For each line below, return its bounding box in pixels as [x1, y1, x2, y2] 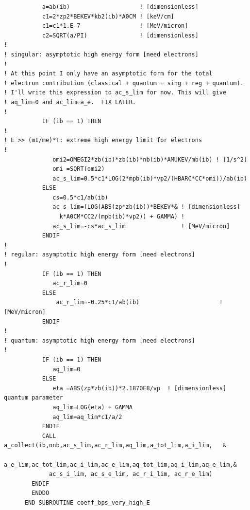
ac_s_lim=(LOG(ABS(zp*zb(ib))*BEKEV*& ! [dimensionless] [52, 203, 240, 211]
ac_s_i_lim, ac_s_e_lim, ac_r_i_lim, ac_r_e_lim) [49, 471, 213, 478]
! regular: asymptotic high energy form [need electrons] [4, 251, 195, 258]
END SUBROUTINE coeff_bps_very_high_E [24, 499, 150, 506]
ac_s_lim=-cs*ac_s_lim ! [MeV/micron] [52, 222, 230, 230]
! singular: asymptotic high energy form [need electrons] [4, 51, 199, 58]
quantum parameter [4, 394, 63, 401]
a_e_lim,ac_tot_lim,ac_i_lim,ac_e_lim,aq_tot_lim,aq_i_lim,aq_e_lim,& [4, 461, 237, 468]
